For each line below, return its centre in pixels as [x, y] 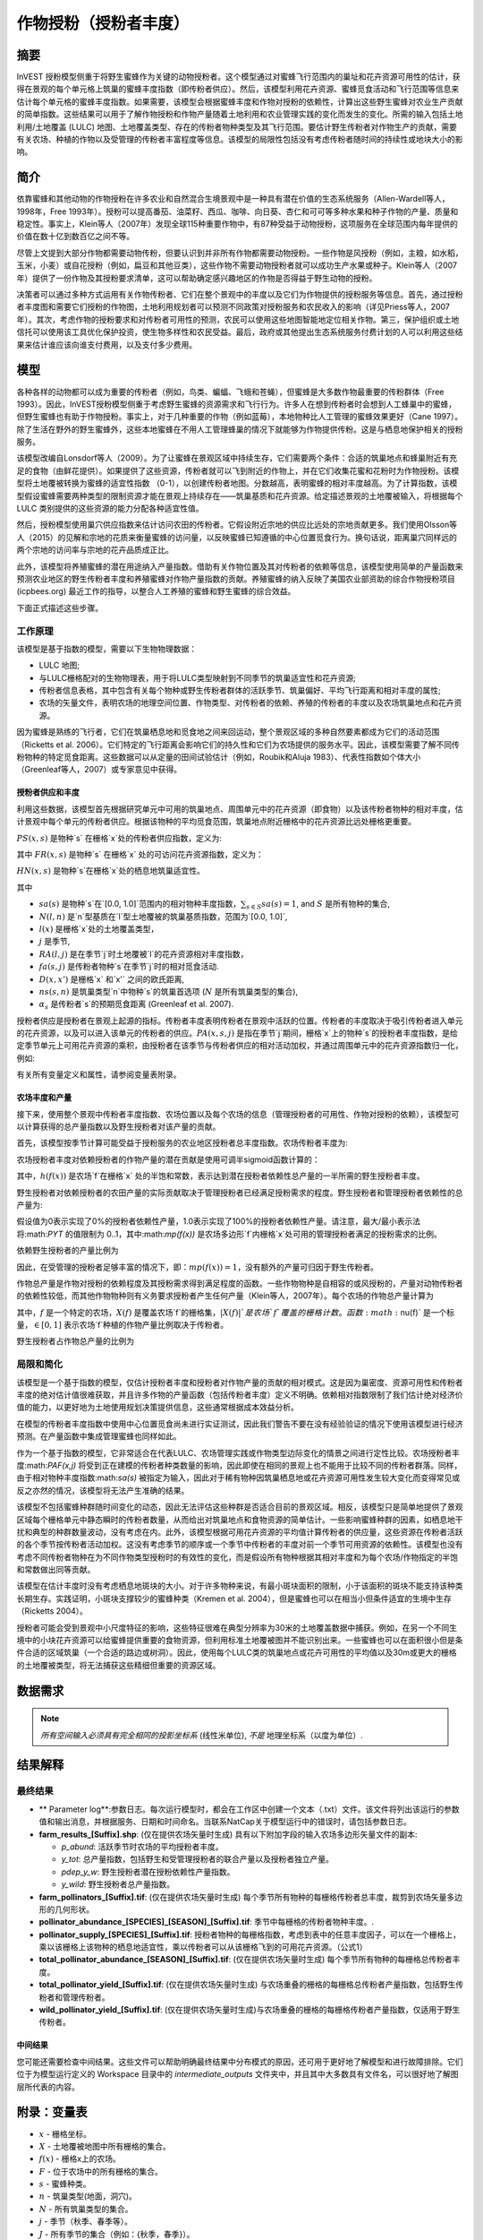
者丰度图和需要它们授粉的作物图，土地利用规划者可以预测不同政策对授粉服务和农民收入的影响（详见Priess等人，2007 [233, 307]
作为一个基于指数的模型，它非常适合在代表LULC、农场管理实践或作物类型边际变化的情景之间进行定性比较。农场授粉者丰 [238, 1452]
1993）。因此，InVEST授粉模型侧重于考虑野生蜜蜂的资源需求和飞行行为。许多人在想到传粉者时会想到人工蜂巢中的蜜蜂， [237, 404]
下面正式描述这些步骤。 [59, 607]
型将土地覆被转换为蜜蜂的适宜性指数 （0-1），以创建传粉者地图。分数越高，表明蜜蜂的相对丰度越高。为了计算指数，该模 [237, 483]
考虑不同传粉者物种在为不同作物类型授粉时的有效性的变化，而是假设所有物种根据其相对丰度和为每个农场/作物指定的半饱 [237, 1557]
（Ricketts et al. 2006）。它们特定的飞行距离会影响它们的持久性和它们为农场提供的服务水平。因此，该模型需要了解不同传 [238, 745]
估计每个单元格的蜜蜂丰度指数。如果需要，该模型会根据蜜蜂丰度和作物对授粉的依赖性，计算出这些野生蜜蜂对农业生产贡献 [240, 101]
